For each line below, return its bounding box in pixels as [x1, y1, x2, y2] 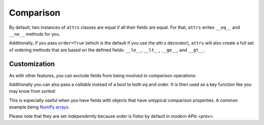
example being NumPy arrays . [9, 104, 70, 110]
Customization [9, 60, 55, 68]
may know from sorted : [9, 88, 56, 94]
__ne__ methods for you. [9, 31, 61, 37]
